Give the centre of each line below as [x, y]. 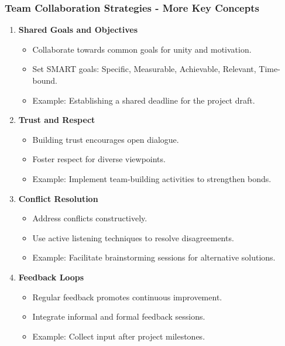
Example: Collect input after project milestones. [119, 336]
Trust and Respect [57, 120]
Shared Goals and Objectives [78, 30]
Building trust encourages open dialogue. [106, 139]
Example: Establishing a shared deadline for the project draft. [144, 100]
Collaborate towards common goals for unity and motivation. [142, 49]
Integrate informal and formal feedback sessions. [119, 316]
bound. [45, 80]
